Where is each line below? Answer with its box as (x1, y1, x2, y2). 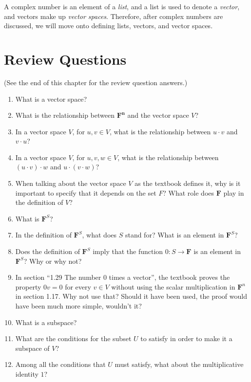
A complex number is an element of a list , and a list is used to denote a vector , (4, 1, 240, 11)
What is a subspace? (15, 317, 77, 327)
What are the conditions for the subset (15, 333, 132, 344)
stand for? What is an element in (125, 230, 224, 240)
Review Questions (4, 49, 127, 69)
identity (15, 368, 39, 379)
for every (65, 281, 91, 291)
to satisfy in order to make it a (140, 333, 232, 344)
